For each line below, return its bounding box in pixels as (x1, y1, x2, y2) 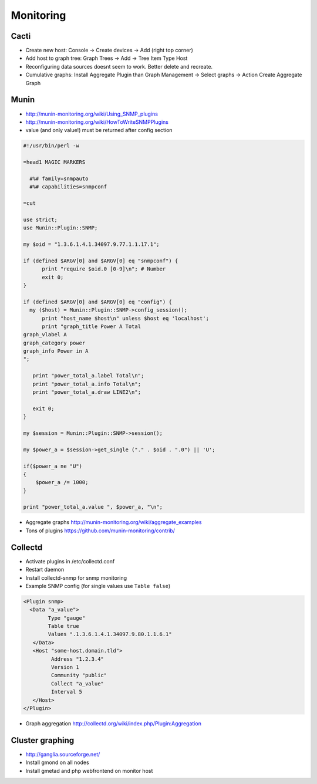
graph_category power (23, 339, 86, 346)
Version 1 (50, 664, 79, 671)
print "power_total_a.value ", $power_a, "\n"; (23, 503, 163, 511)
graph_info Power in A (23, 348, 89, 354)
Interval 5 (50, 688, 82, 695)
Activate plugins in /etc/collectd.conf (25, 557, 115, 565)
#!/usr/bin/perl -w (23, 143, 79, 149)
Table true (48, 623, 79, 630)
